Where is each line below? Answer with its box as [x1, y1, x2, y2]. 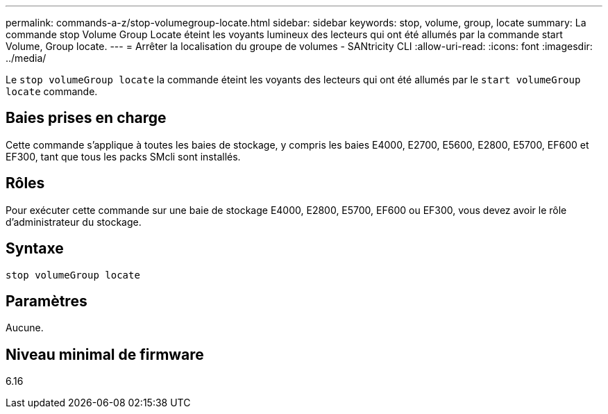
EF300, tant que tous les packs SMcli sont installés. [6, 150, 241, 163]
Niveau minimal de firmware [6, 345, 204, 363]
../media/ [6, 52, 47, 64]
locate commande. [6, 85, 98, 97]
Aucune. [6, 322, 44, 334]
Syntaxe [6, 240, 64, 258]
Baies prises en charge [6, 109, 167, 127]
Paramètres [6, 292, 87, 310]
